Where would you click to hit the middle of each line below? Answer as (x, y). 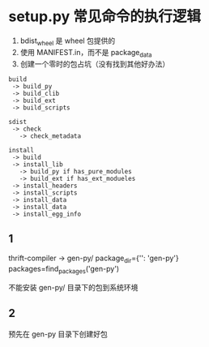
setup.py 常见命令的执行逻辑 (104, 17)
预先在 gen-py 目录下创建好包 (58, 334)
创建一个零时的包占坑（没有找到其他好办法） (95, 64)
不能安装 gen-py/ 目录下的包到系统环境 (73, 287)
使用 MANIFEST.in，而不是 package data (86, 53)
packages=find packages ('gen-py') (64, 270)
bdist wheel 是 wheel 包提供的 (68, 41)
